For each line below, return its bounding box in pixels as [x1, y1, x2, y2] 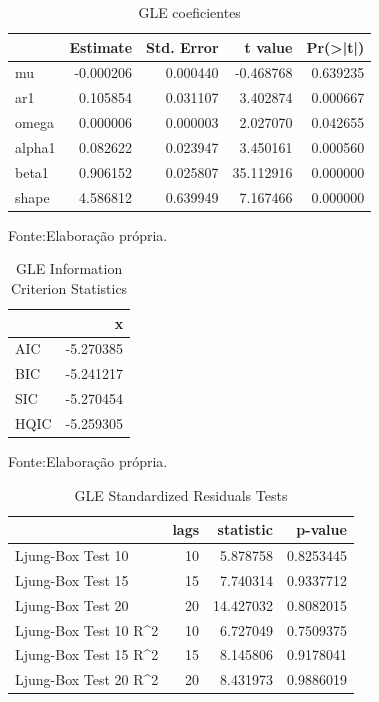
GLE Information [15, 258, 123, 279]
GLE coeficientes [138, 2, 241, 22]
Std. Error [146, 36, 219, 57]
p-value [296, 519, 347, 540]
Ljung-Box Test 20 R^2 [15, 669, 159, 690]
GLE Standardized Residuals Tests [74, 484, 288, 505]
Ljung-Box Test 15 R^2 [15, 644, 159, 665]
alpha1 [15, 136, 56, 157]
